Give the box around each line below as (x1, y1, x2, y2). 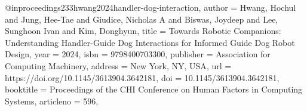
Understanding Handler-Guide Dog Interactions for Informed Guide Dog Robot (5, 36, 295, 48)
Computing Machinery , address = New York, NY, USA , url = (5, 59, 232, 72)
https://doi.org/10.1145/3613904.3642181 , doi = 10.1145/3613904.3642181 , (5, 71, 280, 84)
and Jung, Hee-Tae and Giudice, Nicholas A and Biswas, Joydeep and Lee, (5, 13, 278, 25)
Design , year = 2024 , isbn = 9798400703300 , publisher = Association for (5, 48, 271, 60)
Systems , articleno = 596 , (5, 94, 99, 107)
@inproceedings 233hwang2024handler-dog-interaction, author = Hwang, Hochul (5, 1, 296, 13)
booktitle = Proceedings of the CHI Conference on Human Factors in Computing (5, 83, 303, 95)
